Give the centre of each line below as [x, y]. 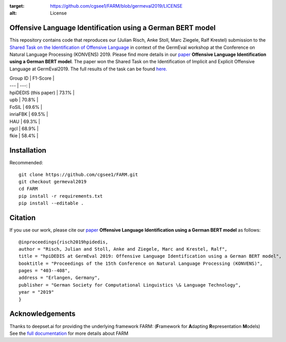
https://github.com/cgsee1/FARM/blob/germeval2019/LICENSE [116, 6]
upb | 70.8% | [24, 100]
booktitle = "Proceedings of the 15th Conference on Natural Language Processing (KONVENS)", [141, 263]
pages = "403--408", [44, 271]
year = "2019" [36, 292]
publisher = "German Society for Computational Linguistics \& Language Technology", [130, 285]
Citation [23, 218]
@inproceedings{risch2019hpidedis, [64, 242]
